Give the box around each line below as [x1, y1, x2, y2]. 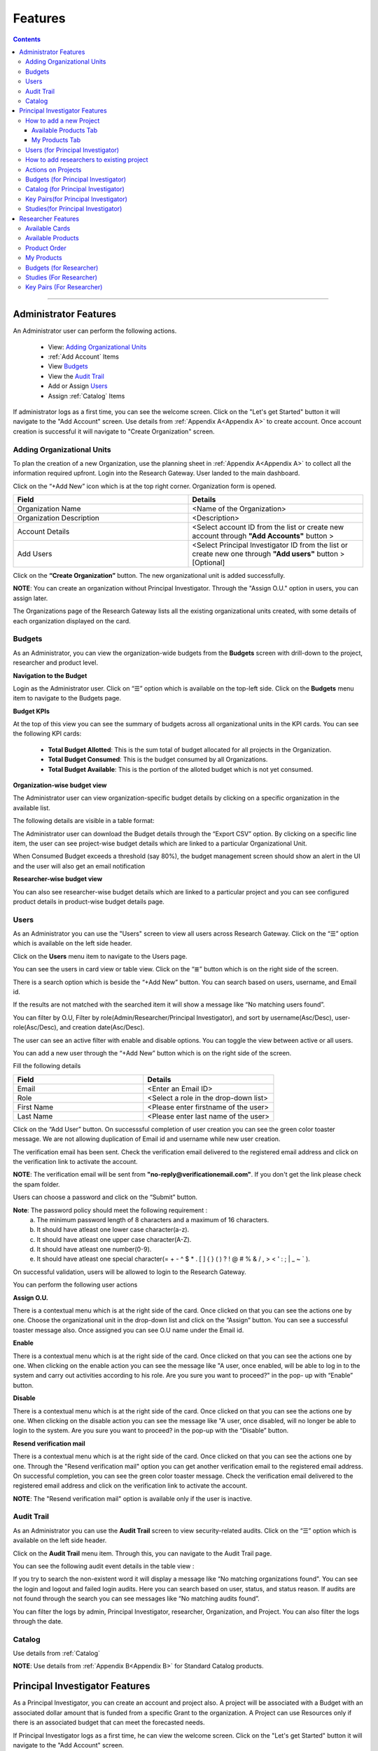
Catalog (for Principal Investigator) [25, 185, 125, 193]
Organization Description [17, 513, 99, 523]
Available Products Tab [31, 126, 98, 134]
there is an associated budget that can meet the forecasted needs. [13, 1718, 205, 1726]
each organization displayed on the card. [13, 616, 131, 625]
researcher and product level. [13, 658, 98, 667]
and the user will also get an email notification [13, 861, 146, 870]
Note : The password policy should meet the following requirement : [13, 1205, 208, 1214]
